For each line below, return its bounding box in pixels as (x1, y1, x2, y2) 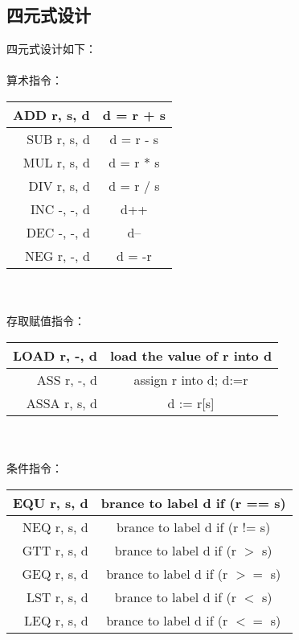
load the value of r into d (109, 345, 272, 365)
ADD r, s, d (13, 105, 90, 124)
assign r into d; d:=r (133, 370, 248, 389)
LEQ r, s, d (24, 610, 88, 630)
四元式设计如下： (6, 40, 96, 57)
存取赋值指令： (6, 312, 85, 329)
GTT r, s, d (22, 540, 88, 559)
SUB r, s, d (27, 129, 90, 148)
